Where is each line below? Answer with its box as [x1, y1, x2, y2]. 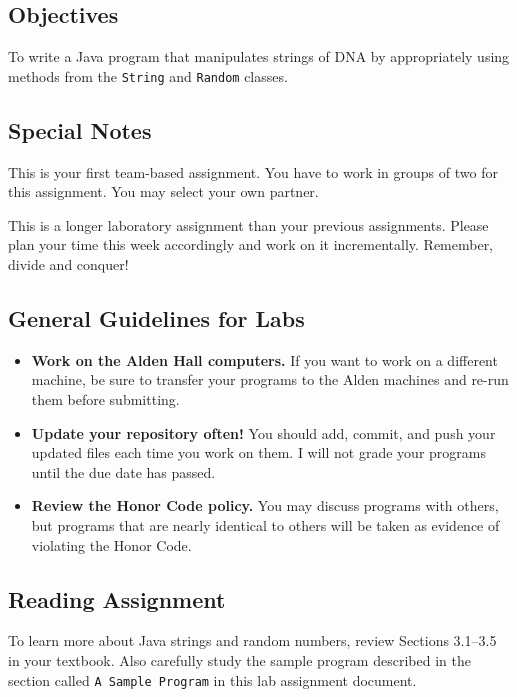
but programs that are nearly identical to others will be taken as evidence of [31, 514, 500, 535]
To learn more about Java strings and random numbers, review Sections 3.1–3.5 [8, 630, 497, 651]
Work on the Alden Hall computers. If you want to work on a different [31, 349, 498, 370]
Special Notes [8, 114, 152, 145]
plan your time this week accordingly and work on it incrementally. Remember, [8, 234, 494, 255]
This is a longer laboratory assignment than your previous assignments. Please [8, 214, 489, 235]
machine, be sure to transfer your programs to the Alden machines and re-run [31, 369, 509, 390]
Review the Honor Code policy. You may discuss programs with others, [31, 495, 499, 516]
